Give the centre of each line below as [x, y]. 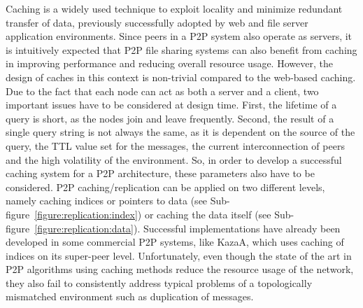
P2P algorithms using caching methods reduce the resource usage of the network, [180, 269]
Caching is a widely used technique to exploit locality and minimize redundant [174, 8]
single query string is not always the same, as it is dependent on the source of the [180, 132]
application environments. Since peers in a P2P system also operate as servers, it [179, 36]
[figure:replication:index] [86, 214]
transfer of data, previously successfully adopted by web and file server [157, 22]
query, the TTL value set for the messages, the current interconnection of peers [175, 145]
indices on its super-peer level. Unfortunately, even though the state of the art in [179, 255]
